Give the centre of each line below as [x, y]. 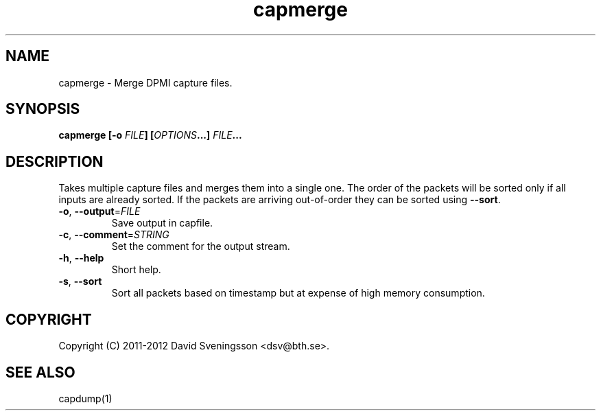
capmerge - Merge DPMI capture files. [145, 82]
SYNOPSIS [43, 109]
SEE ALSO [40, 372]
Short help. [136, 270]
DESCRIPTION [55, 161]
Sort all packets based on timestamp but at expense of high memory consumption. [298, 293]
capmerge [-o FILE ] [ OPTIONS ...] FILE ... [150, 135]
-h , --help [81, 258]
